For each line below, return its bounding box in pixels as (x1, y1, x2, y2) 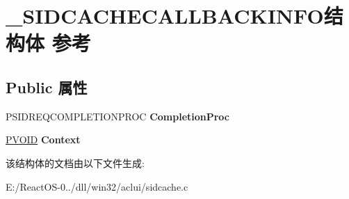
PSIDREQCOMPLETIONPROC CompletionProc (6, 109, 230, 123)
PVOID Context (6, 132, 81, 147)
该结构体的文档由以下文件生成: (6, 155, 145, 170)
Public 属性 (6, 76, 88, 97)
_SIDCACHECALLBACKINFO (6, 1, 324, 30)
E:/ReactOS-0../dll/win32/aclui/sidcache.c (6, 179, 188, 193)
